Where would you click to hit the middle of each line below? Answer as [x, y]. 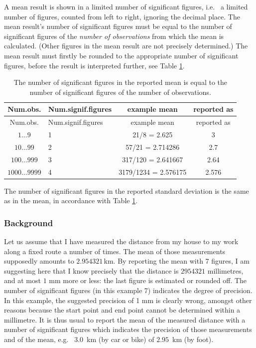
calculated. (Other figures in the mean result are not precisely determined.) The [126, 46]
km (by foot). [193, 339]
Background [29, 222]
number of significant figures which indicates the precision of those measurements [128, 329]
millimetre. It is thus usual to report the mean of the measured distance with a [125, 319]
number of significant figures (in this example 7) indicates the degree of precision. [128, 290]
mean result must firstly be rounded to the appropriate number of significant [121, 55]
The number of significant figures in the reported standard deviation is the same [127, 190]
